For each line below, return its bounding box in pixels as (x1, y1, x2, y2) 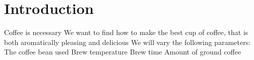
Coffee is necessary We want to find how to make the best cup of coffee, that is (4, 27, 248, 37)
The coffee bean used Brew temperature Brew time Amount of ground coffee (4, 46, 241, 57)
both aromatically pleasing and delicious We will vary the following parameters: (4, 36, 251, 47)
